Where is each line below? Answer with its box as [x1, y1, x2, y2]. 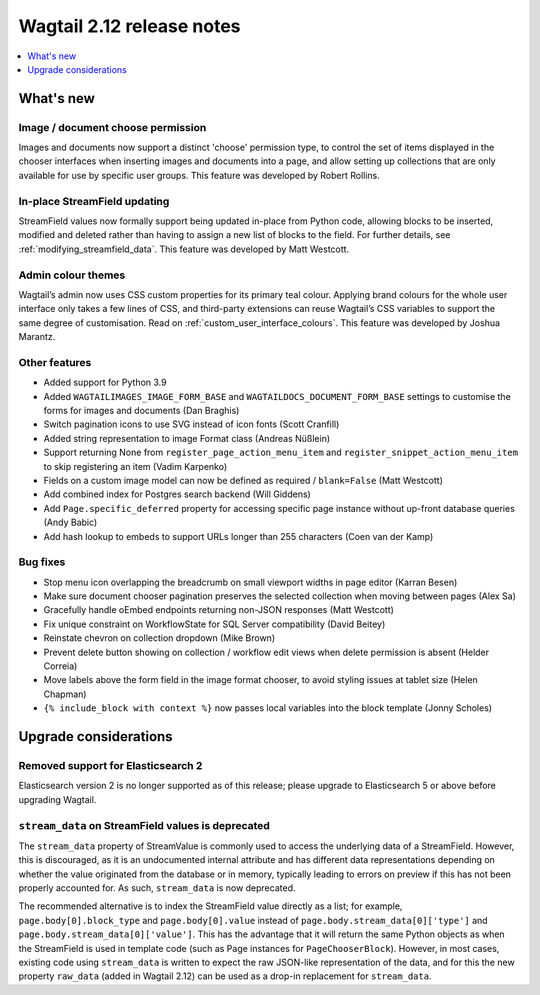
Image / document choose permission [18, 120, 207, 134]
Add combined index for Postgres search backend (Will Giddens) [43, 488, 312, 500]
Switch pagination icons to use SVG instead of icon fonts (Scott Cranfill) [43, 418, 340, 430]
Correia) [43, 660, 78, 672]
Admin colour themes [18, 268, 126, 282]
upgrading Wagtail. [18, 793, 97, 805]
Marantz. [18, 331, 56, 343]
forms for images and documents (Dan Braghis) [43, 405, 240, 417]
